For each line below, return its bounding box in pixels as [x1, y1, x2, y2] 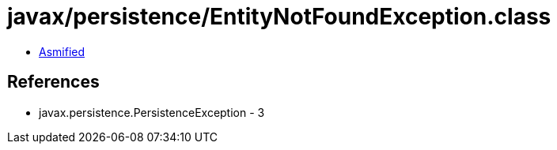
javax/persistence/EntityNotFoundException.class [7, 3, 551, 30]
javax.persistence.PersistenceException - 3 [39, 105, 265, 119]
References [7, 72, 100, 92]
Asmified [39, 44, 85, 58]
